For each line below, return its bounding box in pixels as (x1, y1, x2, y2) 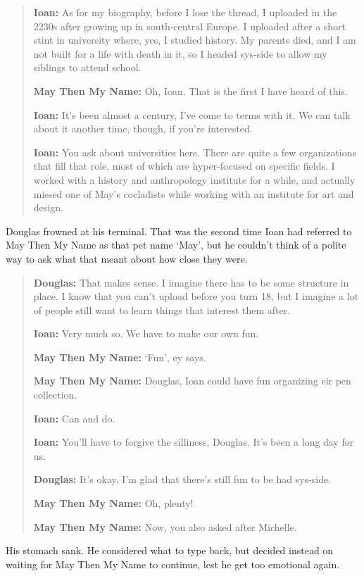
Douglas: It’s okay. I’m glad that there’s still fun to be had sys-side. (33, 472, 332, 487)
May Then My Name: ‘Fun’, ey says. (33, 349, 206, 364)
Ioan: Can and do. (33, 411, 115, 425)
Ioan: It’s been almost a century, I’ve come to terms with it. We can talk (33, 107, 351, 122)
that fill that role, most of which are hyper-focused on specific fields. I (33, 158, 335, 173)
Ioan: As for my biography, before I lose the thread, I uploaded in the (33, 5, 337, 19)
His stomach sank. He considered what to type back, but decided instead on (6, 543, 334, 558)
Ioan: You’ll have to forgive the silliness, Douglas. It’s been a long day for (33, 434, 354, 449)
